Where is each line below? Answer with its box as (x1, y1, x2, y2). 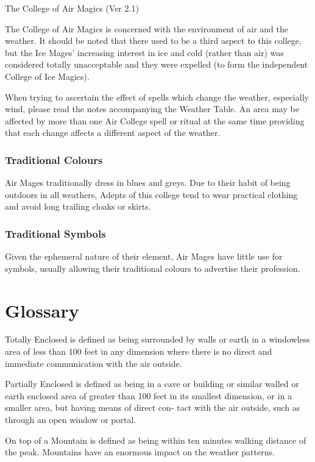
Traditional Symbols (5, 226, 106, 241)
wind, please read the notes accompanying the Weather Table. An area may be (5, 102, 299, 115)
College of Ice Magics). (5, 69, 90, 82)
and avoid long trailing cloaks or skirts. (5, 200, 151, 213)
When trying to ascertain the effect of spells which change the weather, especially (5, 90, 309, 103)
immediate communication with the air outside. (5, 357, 182, 369)
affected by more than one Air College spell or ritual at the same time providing (5, 114, 305, 127)
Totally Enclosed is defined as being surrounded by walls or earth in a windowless (5, 333, 310, 346)
